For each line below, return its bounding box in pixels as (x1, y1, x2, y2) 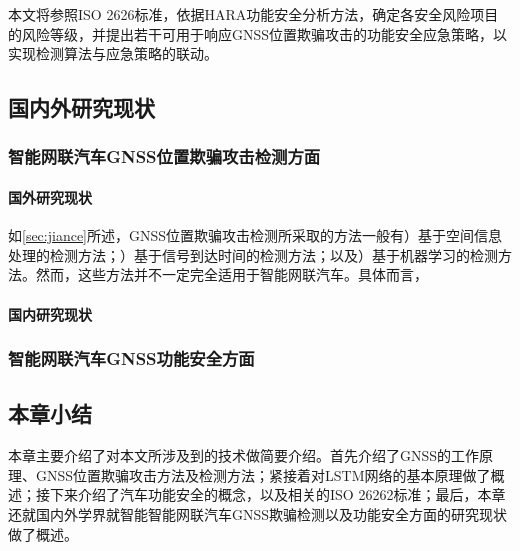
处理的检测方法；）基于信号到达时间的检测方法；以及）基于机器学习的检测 (8, 244, 498, 265)
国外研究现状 (8, 187, 92, 207)
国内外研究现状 (8, 92, 155, 123)
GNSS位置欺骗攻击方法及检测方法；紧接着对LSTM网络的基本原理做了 (35, 464, 491, 485)
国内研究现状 (8, 303, 92, 324)
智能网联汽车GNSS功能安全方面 (8, 346, 255, 371)
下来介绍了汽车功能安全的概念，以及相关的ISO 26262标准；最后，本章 (49, 484, 506, 505)
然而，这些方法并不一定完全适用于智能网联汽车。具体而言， (35, 264, 428, 285)
